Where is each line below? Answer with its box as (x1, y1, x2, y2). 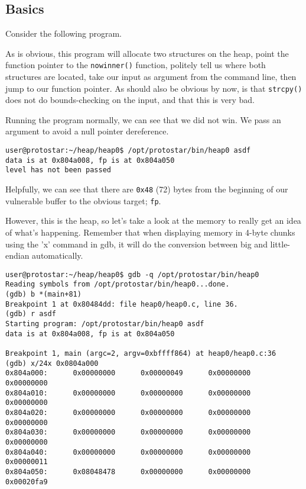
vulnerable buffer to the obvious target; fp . (5, 194, 161, 207)
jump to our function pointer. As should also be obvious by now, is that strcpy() (5, 82, 302, 94)
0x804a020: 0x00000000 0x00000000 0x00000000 (5, 408, 251, 417)
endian (5, 249, 30, 262)
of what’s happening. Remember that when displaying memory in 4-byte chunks (5, 226, 295, 238)
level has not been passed (5, 166, 111, 175)
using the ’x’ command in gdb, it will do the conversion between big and (5, 237, 268, 250)
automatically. (32, 249, 83, 262)
